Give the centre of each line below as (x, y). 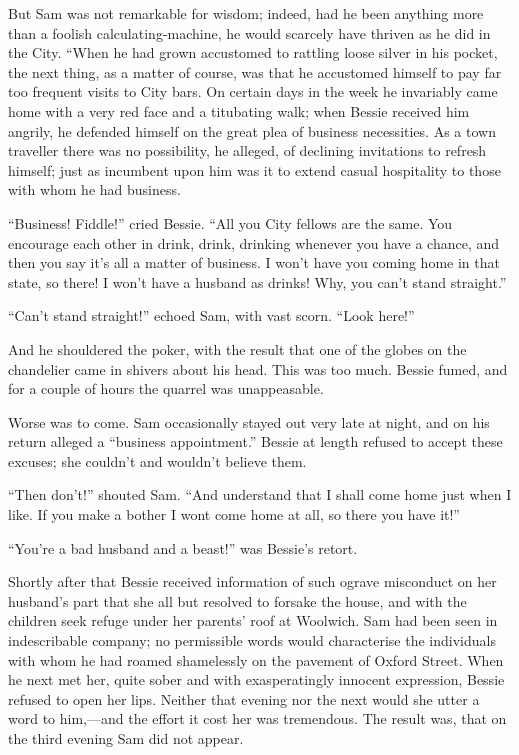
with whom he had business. (94, 189)
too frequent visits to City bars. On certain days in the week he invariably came (253, 91)
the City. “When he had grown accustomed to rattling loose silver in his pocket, (253, 52)
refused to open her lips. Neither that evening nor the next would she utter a (244, 698)
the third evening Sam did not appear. (126, 738)
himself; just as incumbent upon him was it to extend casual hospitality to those (254, 169)
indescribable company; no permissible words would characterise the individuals (252, 640)
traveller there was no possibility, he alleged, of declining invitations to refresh (247, 150)
